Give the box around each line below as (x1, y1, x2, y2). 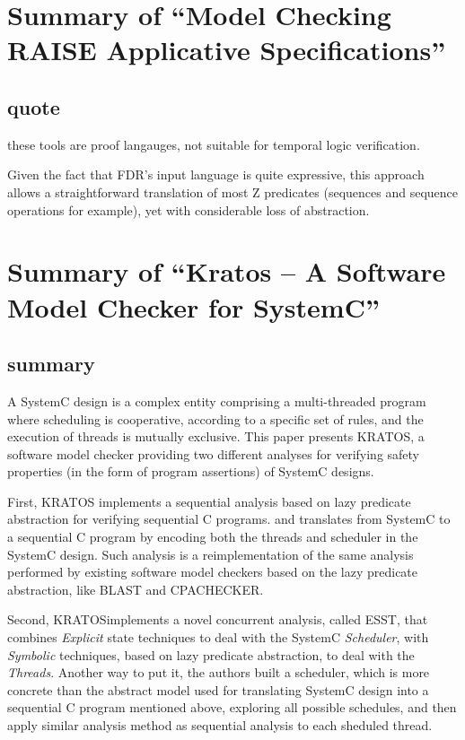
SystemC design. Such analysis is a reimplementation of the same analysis (7, 544, 414, 563)
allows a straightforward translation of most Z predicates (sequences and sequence (7, 182, 459, 201)
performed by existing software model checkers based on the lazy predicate (7, 562, 418, 581)
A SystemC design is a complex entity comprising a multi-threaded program (7, 391, 426, 410)
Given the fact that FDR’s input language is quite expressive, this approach (7, 165, 425, 184)
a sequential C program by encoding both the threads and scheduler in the (7, 527, 418, 546)
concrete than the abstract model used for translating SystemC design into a (7, 680, 429, 699)
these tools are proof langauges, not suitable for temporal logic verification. (7, 135, 420, 153)
